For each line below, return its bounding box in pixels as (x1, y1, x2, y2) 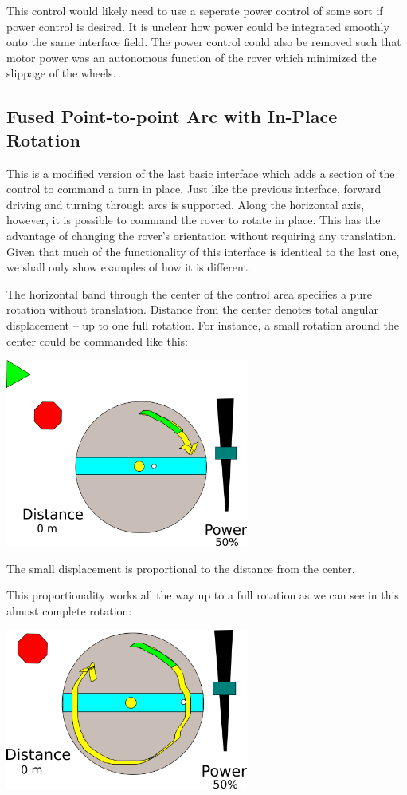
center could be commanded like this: (6, 332, 188, 349)
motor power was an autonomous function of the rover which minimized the (6, 49, 377, 65)
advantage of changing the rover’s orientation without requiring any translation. (6, 227, 397, 243)
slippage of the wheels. (6, 65, 116, 81)
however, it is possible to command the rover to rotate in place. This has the (6, 212, 381, 228)
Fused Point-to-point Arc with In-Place (6, 104, 338, 129)
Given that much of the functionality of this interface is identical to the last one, (6, 243, 400, 259)
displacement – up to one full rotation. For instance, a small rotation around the (6, 316, 399, 333)
